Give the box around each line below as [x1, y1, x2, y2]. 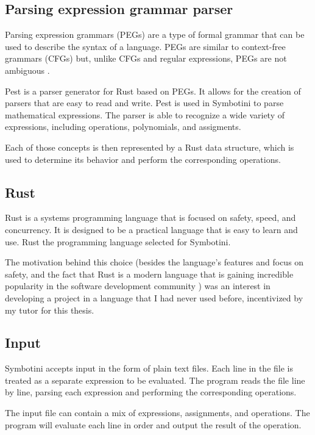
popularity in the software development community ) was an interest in [5, 279, 271, 292]
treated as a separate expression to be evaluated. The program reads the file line [5, 373, 305, 386]
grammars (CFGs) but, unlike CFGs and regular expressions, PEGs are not [5, 52, 287, 65]
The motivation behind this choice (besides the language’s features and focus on [5, 256, 304, 268]
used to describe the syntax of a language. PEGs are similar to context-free [5, 40, 286, 52]
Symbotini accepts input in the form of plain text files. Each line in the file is [5, 362, 293, 375]
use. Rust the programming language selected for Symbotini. [5, 235, 231, 248]
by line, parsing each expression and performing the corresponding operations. [5, 386, 297, 398]
